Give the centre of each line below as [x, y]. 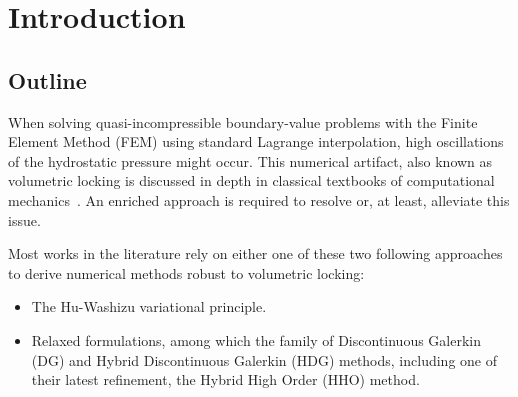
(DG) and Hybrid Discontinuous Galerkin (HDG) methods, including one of [264, 359]
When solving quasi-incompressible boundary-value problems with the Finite [243, 121]
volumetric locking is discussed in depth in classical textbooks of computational [251, 180]
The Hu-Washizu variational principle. [149, 306]
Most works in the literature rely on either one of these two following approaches [255, 253]
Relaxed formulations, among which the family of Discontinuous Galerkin [256, 339]
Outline [47, 79]
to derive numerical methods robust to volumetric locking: [186, 272]
